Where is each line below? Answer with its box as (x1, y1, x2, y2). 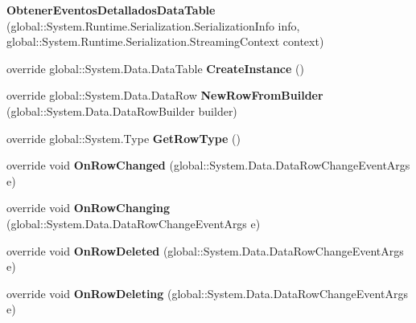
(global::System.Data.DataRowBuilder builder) (6, 102, 237, 119)
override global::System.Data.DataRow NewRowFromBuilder (6, 87, 323, 104)
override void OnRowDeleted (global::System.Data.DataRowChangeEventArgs (6, 242, 404, 259)
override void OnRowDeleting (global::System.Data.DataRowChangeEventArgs (6, 284, 408, 301)
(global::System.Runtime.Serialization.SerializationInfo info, (6, 17, 300, 34)
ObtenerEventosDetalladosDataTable (6, 2, 216, 18)
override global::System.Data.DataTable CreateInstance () (6, 59, 304, 76)
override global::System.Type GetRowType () (6, 129, 241, 146)
